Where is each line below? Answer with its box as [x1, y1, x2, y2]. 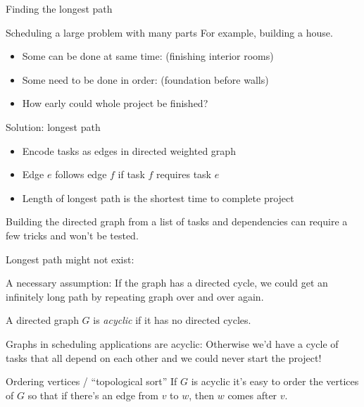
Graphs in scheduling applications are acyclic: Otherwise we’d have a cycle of [6, 336, 339, 351]
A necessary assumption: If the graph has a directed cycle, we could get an [6, 275, 328, 290]
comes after [227, 387, 277, 402]
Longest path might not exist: [6, 251, 134, 266]
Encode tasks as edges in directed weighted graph [22, 143, 236, 158]
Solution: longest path [6, 119, 101, 134]
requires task [156, 167, 211, 182]
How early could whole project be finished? [22, 96, 208, 111]
